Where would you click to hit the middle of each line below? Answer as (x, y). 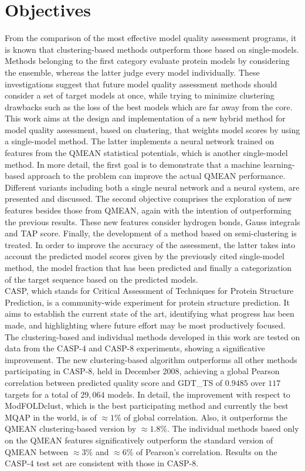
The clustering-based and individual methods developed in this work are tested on (152, 336)
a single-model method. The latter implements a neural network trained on (140, 141)
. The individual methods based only (233, 428)
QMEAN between (37, 451)
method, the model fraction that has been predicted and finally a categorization (148, 267)
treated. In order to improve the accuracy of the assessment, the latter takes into (150, 244)
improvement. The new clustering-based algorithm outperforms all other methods (151, 359)
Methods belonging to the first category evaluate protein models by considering (147, 61)
